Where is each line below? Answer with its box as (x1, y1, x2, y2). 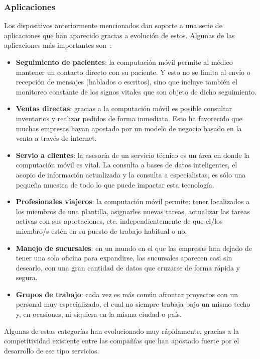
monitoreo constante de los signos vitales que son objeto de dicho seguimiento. (16, 86, 257, 97)
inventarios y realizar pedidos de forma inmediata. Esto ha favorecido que (16, 113, 242, 123)
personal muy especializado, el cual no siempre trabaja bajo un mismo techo (16, 299, 250, 309)
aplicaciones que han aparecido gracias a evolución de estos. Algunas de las (4, 30, 235, 40)
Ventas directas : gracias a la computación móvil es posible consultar (16, 103, 232, 114)
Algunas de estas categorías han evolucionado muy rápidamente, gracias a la (4, 325, 239, 336)
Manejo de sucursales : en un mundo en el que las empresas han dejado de (16, 242, 252, 253)
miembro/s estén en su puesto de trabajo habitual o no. (16, 225, 187, 236)
